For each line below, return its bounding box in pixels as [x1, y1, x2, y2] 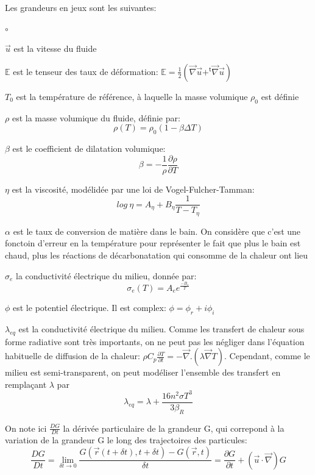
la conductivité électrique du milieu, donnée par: [16, 269, 197, 282]
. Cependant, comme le [224, 349, 310, 362]
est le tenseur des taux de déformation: [13, 65, 158, 77]
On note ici [5, 421, 47, 434]
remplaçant [5, 377, 47, 390]
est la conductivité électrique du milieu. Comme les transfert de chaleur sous [18, 322, 305, 335]
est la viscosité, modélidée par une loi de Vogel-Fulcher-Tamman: [12, 182, 255, 195]
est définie [261, 90, 299, 102]
